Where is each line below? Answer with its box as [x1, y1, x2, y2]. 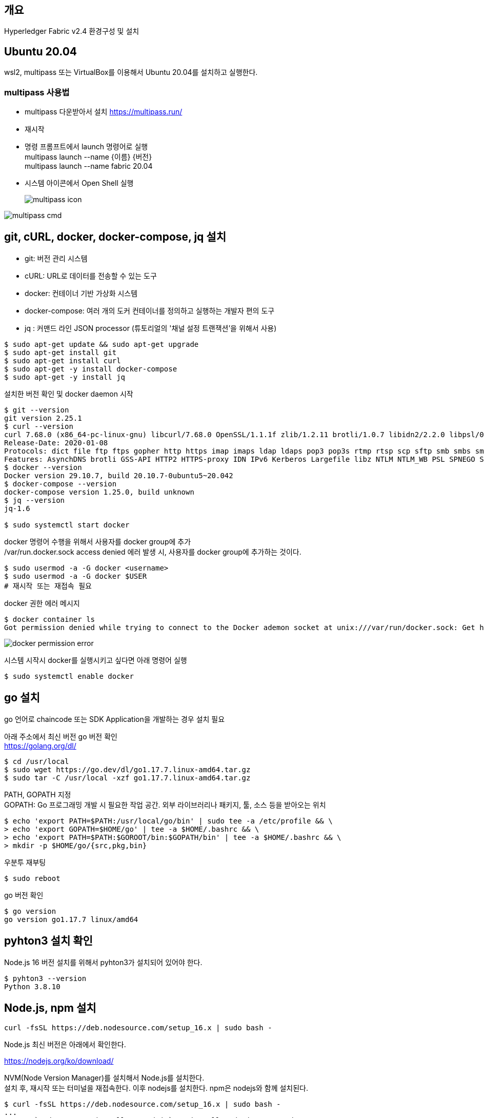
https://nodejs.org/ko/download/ [4, 1056, 114, 1066]
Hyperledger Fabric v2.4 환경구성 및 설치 [4, 27, 139, 36]
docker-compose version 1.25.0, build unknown [4, 487, 194, 496]
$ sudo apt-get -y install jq [4, 372, 126, 381]
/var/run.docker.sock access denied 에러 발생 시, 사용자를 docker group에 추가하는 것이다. [4, 547, 301, 556]
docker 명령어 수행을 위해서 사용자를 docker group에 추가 [4, 537, 191, 546]
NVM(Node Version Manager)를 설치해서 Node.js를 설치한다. [4, 1073, 205, 1083]
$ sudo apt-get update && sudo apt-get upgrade [4, 340, 199, 348]
